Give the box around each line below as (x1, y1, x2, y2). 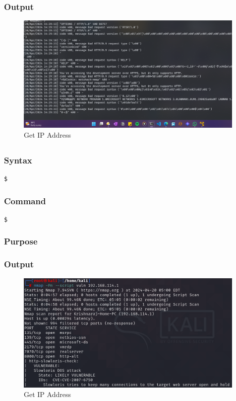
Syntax (4, 154, 32, 166)
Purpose (4, 235, 38, 247)
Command (4, 194, 46, 207)
